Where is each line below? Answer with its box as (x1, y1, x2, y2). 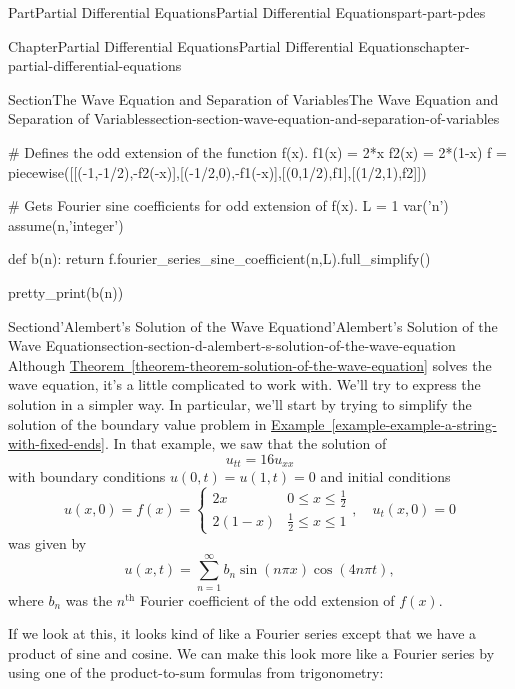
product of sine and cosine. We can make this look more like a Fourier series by (8, 642, 495, 663)
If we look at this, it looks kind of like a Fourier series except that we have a (8, 623, 477, 644)
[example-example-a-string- (331, 413, 497, 434)
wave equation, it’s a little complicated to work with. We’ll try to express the (8, 374, 481, 395)
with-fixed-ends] (8, 433, 105, 454)
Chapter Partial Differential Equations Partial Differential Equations (8, 35, 420, 56)
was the (65, 589, 113, 610)
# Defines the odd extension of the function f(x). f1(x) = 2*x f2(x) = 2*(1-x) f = (8, 141, 507, 162)
